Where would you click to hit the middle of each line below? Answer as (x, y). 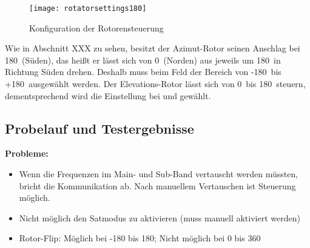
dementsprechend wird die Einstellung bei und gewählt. (108, 95)
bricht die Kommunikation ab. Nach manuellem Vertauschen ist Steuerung (157, 185)
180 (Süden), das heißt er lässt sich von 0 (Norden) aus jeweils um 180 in (143, 60)
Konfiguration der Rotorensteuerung (96, 28)
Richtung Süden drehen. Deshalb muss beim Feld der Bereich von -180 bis (143, 72)
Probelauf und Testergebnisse (99, 128)
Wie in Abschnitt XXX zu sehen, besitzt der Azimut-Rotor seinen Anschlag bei (153, 48)
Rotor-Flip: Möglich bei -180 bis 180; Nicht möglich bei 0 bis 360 (140, 238)
